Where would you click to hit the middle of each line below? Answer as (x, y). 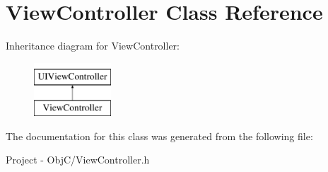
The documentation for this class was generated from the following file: (159, 136)
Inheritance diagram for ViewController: (93, 46)
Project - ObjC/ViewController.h (78, 160)
